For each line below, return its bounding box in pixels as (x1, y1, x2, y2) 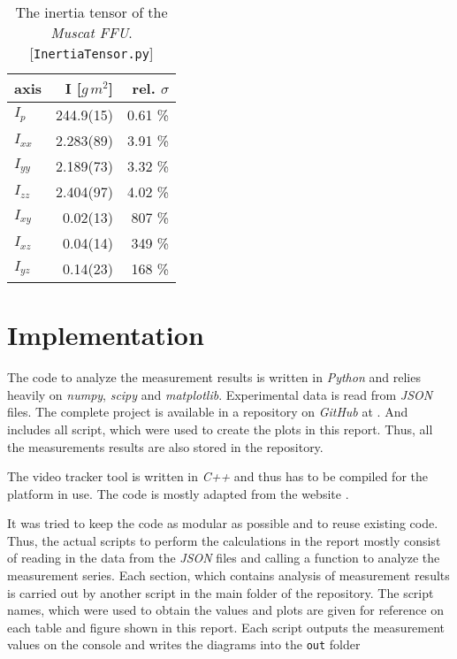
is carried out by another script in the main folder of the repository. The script (7, 583, 434, 602)
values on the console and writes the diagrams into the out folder (7, 635, 361, 654)
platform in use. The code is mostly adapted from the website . (7, 484, 349, 502)
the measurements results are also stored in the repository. (7, 437, 324, 456)
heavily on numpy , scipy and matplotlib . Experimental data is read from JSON (7, 385, 433, 403)
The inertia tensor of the (15, 2, 168, 22)
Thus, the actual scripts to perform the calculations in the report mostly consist (7, 531, 441, 549)
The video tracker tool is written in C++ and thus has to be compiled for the (7, 467, 428, 486)
